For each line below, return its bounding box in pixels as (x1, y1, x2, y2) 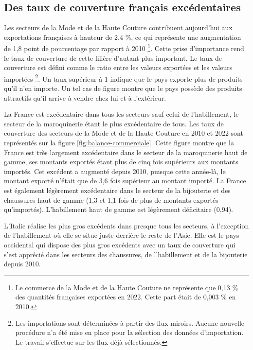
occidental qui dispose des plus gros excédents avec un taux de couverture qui (4, 239, 235, 249)
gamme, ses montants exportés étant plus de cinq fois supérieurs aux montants (4, 157, 238, 167)
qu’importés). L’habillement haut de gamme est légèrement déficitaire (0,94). (4, 204, 234, 214)
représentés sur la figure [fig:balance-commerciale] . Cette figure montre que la (4, 138, 234, 148)
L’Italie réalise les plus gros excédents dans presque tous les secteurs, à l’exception (4, 220, 249, 230)
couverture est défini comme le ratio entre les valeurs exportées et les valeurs (4, 62, 233, 72)
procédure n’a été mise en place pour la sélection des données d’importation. (15, 327, 244, 337)
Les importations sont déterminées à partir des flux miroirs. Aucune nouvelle (15, 317, 245, 328)
